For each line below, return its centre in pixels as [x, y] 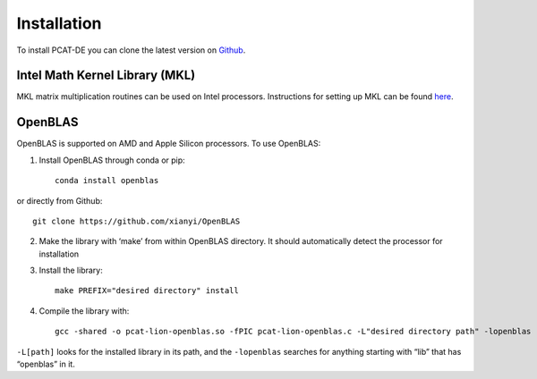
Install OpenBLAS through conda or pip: [112, 160]
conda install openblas [107, 181]
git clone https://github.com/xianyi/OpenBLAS [136, 221]
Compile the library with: [84, 311]
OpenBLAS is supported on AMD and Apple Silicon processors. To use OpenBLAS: [169, 144]
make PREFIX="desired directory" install [147, 291]
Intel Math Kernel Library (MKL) [106, 76]
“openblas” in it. [46, 364]
